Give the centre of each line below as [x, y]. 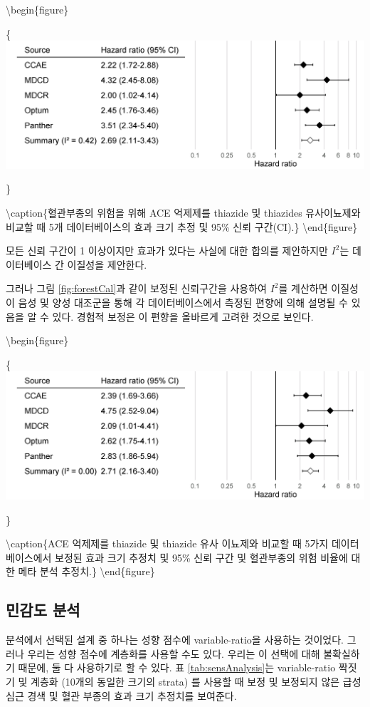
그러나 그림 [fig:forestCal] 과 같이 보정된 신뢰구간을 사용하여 [137, 288]
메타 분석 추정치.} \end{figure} [86, 571]
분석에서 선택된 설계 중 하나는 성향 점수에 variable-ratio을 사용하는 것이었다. [175, 640]
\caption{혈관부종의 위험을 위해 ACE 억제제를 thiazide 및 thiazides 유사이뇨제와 [183, 213]
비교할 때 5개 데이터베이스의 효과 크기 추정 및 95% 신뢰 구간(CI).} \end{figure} [182, 226]
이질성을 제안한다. [107, 264]
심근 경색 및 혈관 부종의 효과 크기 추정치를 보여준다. [121, 695]
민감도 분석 [43, 610]
